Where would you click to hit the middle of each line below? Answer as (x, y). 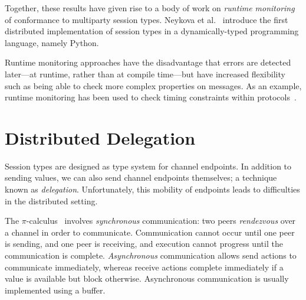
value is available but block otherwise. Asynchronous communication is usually (147, 278)
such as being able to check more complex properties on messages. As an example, (153, 85)
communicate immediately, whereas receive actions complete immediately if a (144, 267)
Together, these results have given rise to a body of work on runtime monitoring (150, 8)
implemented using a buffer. (55, 290)
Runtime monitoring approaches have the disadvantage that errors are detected (148, 62)
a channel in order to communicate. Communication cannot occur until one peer (150, 232)
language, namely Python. (52, 42)
